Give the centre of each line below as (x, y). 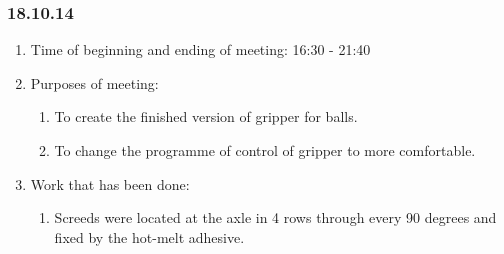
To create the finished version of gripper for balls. (206, 116)
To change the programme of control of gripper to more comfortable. (265, 150)
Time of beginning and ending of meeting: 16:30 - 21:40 (200, 49)
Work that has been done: (110, 183)
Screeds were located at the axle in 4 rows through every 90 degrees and (275, 217)
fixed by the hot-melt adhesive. (149, 236)
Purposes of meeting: (94, 82)
